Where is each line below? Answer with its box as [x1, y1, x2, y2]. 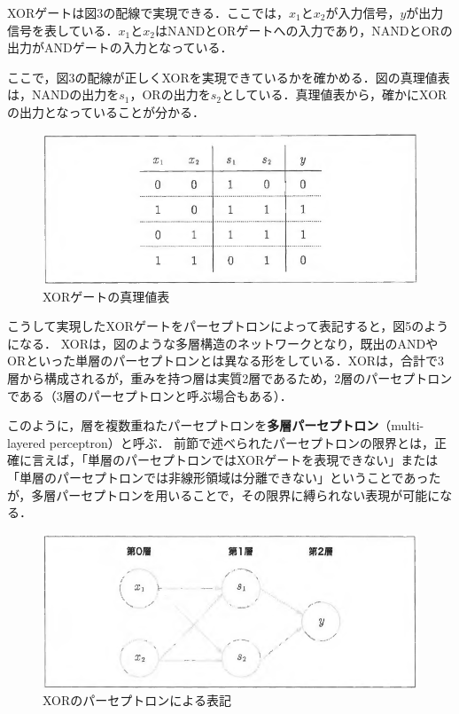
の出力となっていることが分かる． [7, 102, 205, 121]
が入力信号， [325, 4, 401, 21]
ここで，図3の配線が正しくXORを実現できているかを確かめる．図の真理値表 [7, 67, 450, 86]
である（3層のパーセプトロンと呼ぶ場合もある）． [7, 386, 292, 404]
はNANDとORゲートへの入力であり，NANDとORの [155, 20, 453, 39]
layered [7, 433, 46, 451]
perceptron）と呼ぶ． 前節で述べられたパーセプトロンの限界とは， [49, 433, 435, 451]
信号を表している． [7, 20, 119, 39]
